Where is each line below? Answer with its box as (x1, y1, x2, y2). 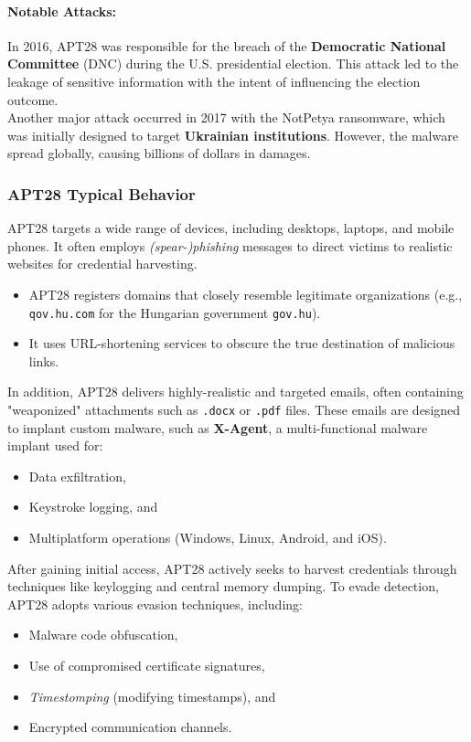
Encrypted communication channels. (28, 717, 232, 737)
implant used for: (7, 436, 103, 455)
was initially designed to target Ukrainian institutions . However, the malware (7, 125, 458, 144)
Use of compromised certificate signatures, (28, 655, 265, 674)
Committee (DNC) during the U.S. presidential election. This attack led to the (7, 54, 459, 73)
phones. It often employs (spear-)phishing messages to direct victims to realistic (7, 236, 453, 255)
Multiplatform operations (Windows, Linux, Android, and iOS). (28, 528, 387, 547)
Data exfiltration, (28, 466, 126, 485)
